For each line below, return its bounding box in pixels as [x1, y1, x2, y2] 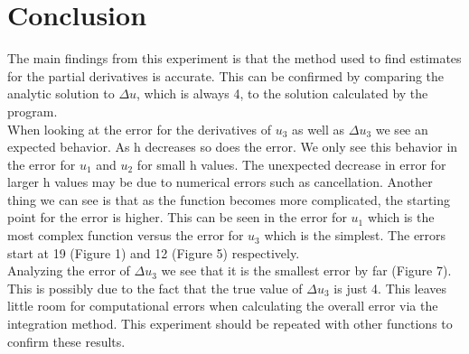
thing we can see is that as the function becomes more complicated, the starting [7, 190, 451, 209]
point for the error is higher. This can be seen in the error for [7, 208, 347, 227]
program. [7, 101, 58, 120]
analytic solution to [7, 84, 115, 103]
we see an [375, 119, 428, 138]
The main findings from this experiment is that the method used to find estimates [7, 49, 462, 68]
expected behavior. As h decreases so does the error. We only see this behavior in [7, 137, 458, 156]
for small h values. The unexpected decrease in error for [136, 154, 446, 173]
